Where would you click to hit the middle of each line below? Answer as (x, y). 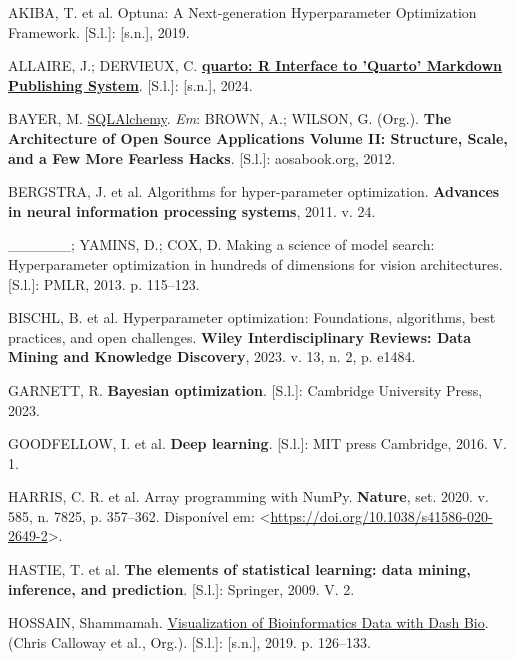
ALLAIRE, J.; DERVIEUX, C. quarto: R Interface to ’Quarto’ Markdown (255, 65)
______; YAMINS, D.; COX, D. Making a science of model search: (221, 244)
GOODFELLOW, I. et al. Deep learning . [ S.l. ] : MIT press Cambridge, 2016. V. (257, 443)
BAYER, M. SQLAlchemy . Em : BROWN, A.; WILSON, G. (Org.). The (230, 118)
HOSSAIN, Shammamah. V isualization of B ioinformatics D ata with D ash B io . (248, 622)
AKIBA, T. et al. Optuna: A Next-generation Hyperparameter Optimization (242, 12)
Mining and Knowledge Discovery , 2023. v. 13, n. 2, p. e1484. (212, 356)
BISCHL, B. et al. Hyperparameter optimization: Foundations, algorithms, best (252, 317)
